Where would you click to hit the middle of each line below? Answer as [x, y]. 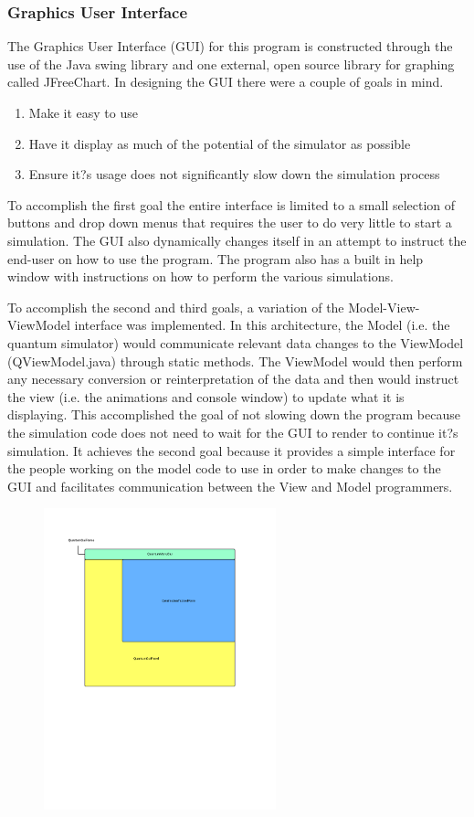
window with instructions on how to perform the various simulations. [200, 276]
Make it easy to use [83, 112]
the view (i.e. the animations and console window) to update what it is [206, 396]
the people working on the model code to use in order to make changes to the [224, 468]
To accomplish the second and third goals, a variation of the [176, 307]
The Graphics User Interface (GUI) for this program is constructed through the [230, 46]
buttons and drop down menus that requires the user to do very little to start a [230, 223]
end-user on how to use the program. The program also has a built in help [216, 258]
